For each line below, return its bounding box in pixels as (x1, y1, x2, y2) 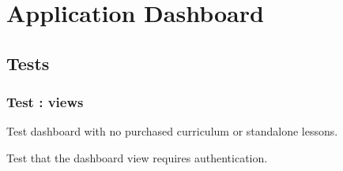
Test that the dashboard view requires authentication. (6, 149, 268, 165)
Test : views (6, 92, 84, 112)
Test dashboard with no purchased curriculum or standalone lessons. (6, 123, 338, 139)
